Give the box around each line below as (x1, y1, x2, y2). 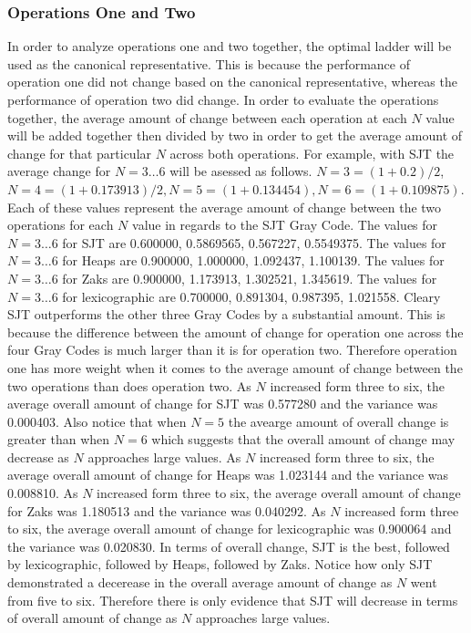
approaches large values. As (87, 447, 241, 466)
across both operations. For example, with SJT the (169, 143, 455, 162)
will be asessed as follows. (169, 161, 312, 181)
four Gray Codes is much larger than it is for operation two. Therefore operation (7, 340, 457, 359)
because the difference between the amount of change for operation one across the (7, 322, 464, 341)
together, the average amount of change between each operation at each (7, 108, 407, 127)
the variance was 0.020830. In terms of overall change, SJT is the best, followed (7, 536, 450, 555)
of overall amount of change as (7, 608, 178, 628)
